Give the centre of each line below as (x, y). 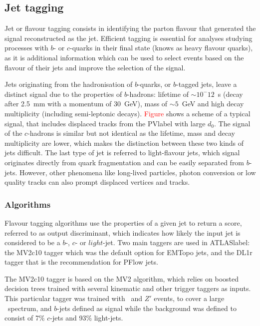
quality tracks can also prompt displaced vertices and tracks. (97, 182)
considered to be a (32, 242)
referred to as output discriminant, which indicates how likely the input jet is (123, 232)
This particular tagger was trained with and (74, 298)
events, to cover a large (189, 298)
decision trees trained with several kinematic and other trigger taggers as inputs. (128, 288)
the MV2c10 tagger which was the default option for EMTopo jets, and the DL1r (129, 252)
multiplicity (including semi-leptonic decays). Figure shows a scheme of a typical (128, 113)
